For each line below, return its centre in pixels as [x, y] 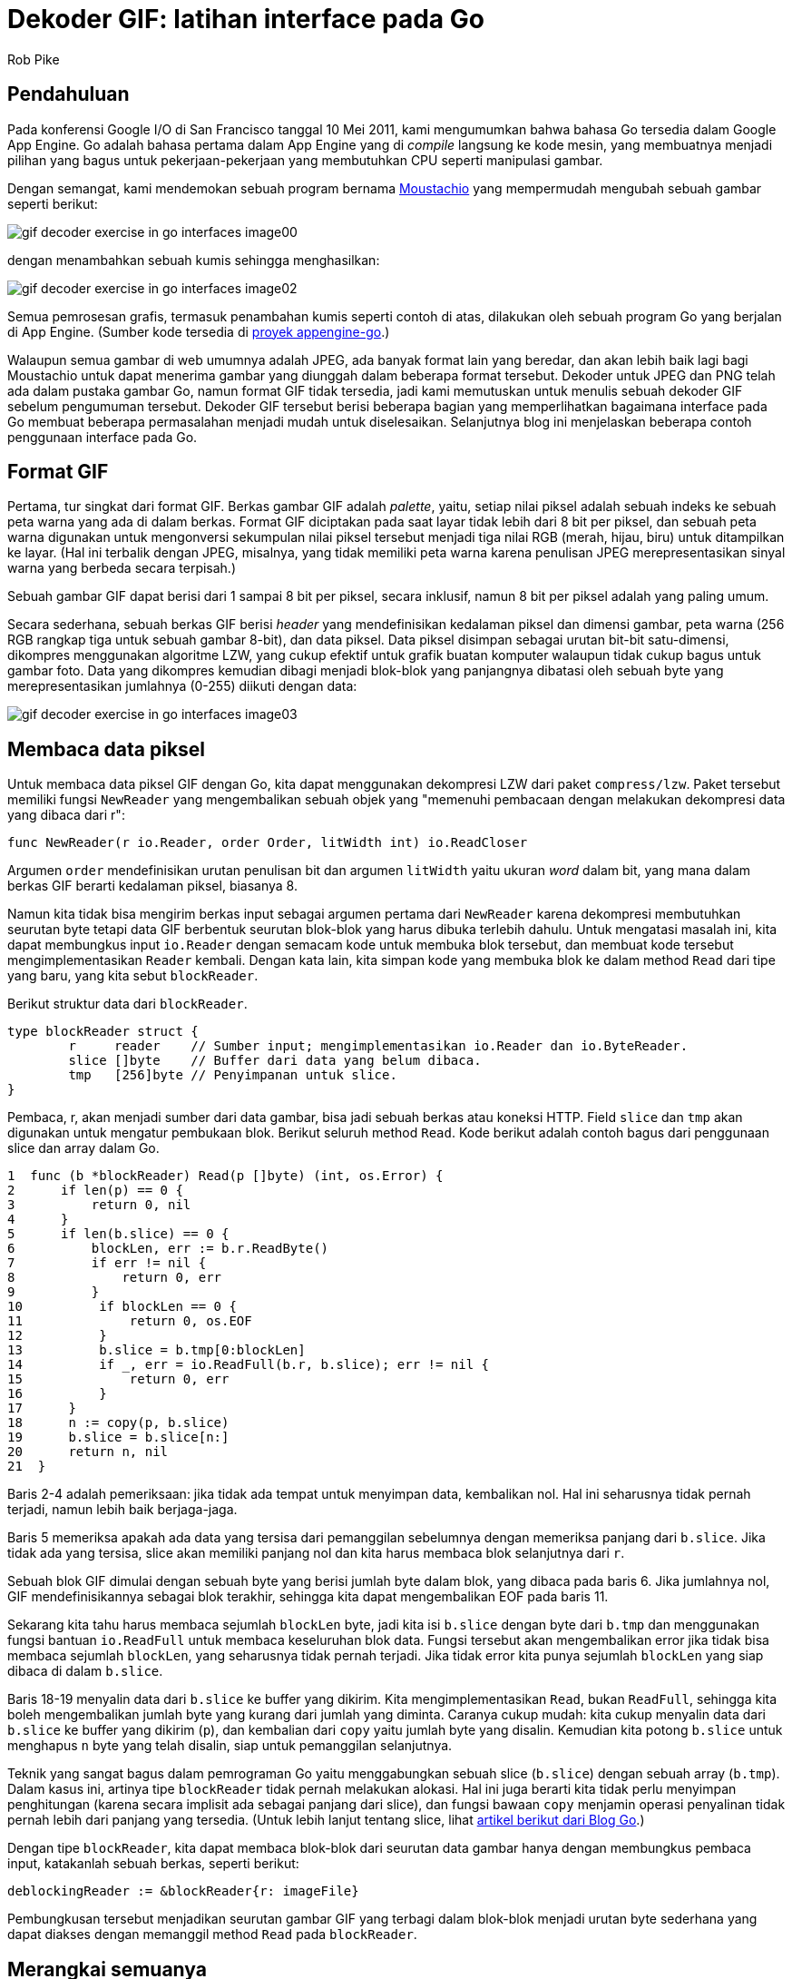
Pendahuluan [68, 94]
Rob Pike [34, 59]
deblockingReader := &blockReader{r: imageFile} [183, 1891]
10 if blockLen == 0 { [122, 1307]
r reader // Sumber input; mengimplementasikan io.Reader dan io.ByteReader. [378, 1046]
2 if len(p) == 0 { [95, 1191]
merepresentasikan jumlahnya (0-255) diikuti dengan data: [182, 686]
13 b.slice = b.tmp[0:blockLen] [156, 1350]
